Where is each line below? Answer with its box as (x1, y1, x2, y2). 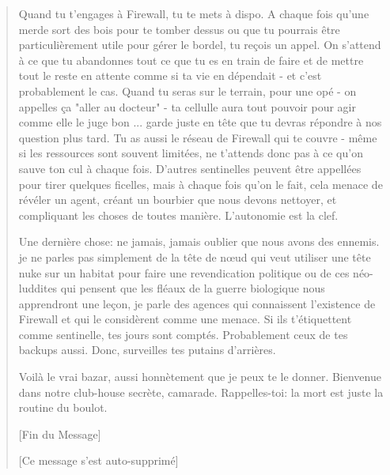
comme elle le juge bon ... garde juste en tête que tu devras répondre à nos (18, 114, 382, 130)
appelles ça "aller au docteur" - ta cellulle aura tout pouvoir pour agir (18, 98, 356, 115)
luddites (18, 280, 58, 296)
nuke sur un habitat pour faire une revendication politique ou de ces (18, 264, 350, 281)
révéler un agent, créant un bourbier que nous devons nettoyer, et (18, 191, 337, 208)
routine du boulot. (18, 399, 108, 416)
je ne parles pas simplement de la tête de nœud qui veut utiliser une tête (18, 248, 371, 265)
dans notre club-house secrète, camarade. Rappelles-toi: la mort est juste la (18, 383, 384, 400)
